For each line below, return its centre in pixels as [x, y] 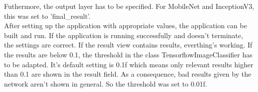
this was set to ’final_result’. [47, 16]
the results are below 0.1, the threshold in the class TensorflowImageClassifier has [128, 54]
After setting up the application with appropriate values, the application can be [126, 25]
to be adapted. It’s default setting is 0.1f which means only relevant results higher [129, 64]
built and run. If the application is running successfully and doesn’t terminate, [124, 35]
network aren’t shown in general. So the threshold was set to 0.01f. [106, 83]
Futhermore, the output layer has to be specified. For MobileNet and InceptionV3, [129, 6]
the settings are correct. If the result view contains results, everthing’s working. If [128, 45]
